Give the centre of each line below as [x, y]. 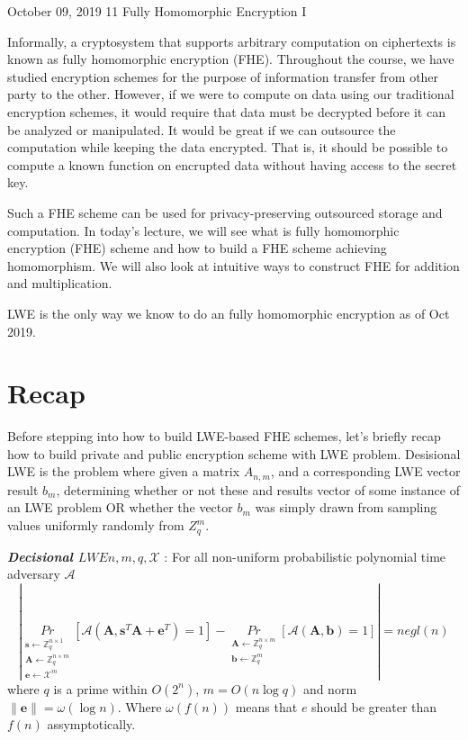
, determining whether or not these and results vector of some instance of [258, 489]
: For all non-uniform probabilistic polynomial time [305, 556]
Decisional [40, 556]
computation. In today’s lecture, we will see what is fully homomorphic [203, 230]
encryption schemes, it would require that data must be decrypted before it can [226, 111]
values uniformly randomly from [96, 525]
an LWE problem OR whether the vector [120, 507]
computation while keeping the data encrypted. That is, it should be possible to [228, 147]
